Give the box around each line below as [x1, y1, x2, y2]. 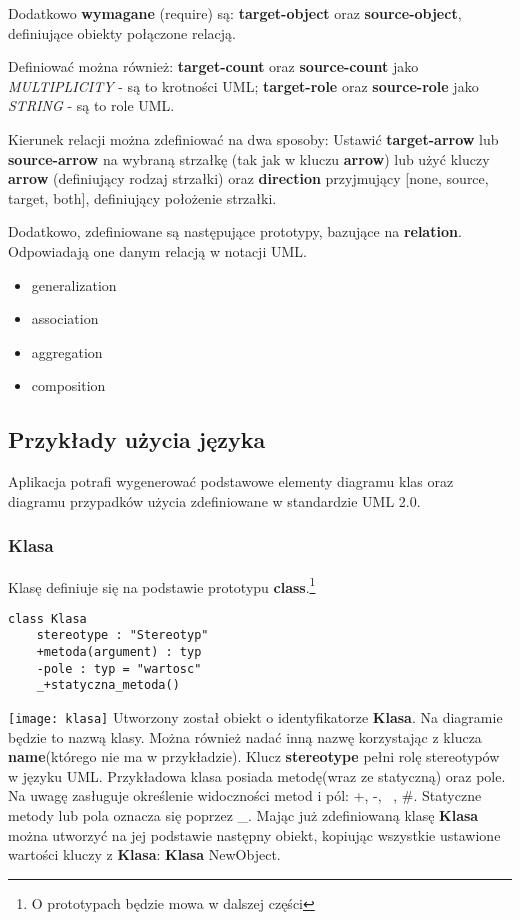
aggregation [31, 341, 103, 362]
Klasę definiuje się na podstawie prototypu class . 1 [8, 573, 316, 597]
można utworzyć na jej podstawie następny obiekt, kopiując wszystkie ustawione [8, 824, 501, 845]
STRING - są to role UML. [8, 95, 175, 116]
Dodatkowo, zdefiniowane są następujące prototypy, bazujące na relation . [8, 221, 462, 242]
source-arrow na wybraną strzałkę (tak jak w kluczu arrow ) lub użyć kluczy [8, 148, 490, 169]
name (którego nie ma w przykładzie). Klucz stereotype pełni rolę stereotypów [8, 746, 500, 767]
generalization [31, 274, 117, 295]
